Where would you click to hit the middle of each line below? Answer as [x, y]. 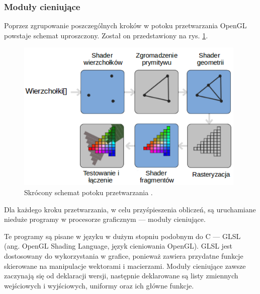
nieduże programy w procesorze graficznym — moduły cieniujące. [105, 219]
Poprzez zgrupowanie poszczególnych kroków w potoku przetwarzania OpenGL [125, 25]
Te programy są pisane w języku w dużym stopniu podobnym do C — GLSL [122, 236]
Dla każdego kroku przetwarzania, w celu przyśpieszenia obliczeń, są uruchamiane [130, 209]
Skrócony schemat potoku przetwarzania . [89, 192]
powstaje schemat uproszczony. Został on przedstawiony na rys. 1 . [106, 35]
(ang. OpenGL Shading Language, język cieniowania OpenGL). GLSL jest [118, 246]
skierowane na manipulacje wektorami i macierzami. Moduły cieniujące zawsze [125, 266]
